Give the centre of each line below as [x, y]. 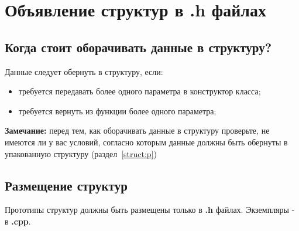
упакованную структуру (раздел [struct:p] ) [81, 153]
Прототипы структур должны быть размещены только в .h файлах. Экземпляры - [150, 210]
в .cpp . [18, 221]
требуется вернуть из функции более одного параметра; [117, 111]
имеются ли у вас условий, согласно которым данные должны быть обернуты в [146, 142]
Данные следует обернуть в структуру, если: [84, 71]
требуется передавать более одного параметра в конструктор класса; [140, 91]
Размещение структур [66, 185]
